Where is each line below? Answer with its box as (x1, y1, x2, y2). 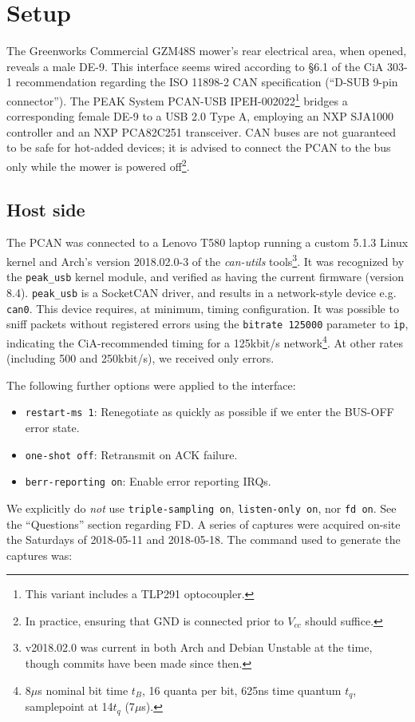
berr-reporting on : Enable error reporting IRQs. (25, 473, 271, 490)
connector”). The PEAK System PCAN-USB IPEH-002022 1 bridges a (6, 89, 348, 109)
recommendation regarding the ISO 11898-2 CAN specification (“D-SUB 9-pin (15, 73, 398, 90)
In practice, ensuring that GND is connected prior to (25, 612, 284, 629)
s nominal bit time (38, 681, 128, 698)
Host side (6, 196, 85, 221)
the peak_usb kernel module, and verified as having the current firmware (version (6, 268, 404, 285)
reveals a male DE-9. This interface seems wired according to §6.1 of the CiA (6, 58, 384, 74)
